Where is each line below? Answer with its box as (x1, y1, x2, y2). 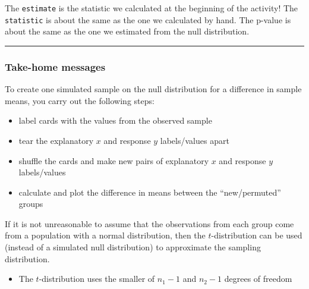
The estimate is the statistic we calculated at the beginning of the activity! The (5, 2, 298, 14)
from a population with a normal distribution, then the (5, 229, 206, 241)
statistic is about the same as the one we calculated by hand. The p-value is (5, 13, 291, 26)
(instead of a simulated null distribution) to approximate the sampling (5, 241, 261, 253)
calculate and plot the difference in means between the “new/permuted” (18, 186, 281, 198)
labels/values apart (160, 134, 229, 146)
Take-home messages (5, 59, 106, 74)
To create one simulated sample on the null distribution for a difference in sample (5, 83, 302, 95)
